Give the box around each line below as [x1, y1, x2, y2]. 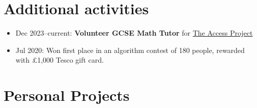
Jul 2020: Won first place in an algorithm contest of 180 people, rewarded [15, 44, 245, 55]
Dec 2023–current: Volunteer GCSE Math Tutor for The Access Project [15, 28, 253, 38]
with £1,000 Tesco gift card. [15, 55, 104, 65]
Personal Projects [4, 85, 130, 105]
